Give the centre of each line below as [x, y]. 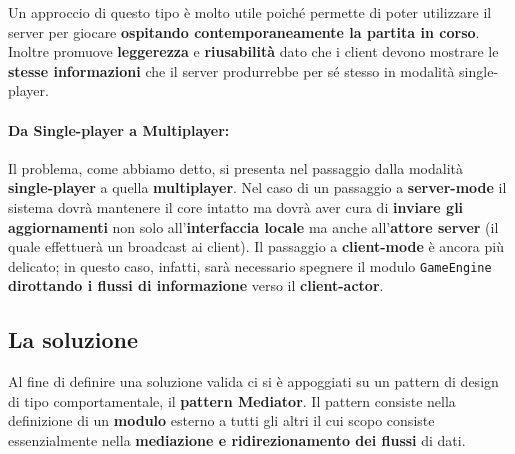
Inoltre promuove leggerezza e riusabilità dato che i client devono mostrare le [253, 51]
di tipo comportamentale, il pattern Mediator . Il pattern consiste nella [232, 400]
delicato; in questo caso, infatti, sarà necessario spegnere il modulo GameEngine [250, 265]
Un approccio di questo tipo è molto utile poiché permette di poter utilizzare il [250, 12]
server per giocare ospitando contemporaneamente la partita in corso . [244, 31]
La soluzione [73, 339]
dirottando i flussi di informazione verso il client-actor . [196, 285]
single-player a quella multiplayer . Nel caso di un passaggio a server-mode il [257, 187]
